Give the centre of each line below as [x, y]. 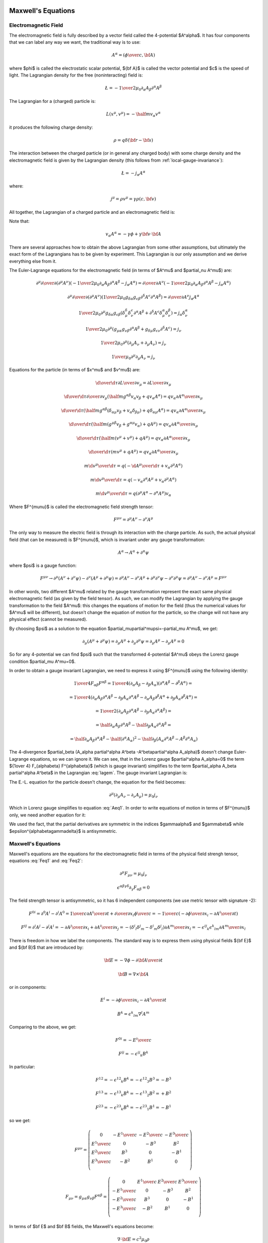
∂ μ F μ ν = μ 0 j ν [134, 874]
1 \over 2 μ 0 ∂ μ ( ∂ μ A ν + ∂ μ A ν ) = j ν [133, 343]
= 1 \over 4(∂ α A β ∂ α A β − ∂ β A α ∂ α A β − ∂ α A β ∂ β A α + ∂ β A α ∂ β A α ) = [134, 697]
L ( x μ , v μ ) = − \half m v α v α [133, 114]
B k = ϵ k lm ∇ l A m [134, 1014]
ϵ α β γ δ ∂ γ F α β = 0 [133, 888]
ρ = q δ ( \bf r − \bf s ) [133, 140]
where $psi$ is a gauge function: [43, 566]
